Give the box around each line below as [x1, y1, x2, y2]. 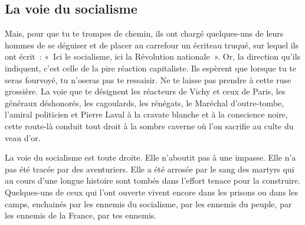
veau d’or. [5, 131, 41, 144]
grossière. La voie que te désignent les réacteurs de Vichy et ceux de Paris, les [5, 85, 286, 97]
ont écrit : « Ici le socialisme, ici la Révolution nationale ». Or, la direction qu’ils [5, 50, 301, 63]
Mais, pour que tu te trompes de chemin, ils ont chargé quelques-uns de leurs [5, 27, 284, 40]
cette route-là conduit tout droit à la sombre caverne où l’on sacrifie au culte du [5, 119, 294, 132]
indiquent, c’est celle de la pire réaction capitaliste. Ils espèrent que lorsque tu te [5, 61, 297, 74]
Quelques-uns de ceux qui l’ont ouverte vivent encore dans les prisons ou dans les [5, 185, 298, 198]
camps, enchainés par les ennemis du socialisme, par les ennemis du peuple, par [5, 197, 292, 210]
